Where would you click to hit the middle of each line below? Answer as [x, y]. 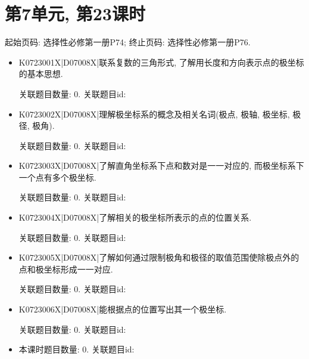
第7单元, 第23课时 [75, 13]
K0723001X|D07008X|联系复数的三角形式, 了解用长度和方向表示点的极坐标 [161, 62]
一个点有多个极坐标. [57, 177]
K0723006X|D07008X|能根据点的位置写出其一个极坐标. [123, 309]
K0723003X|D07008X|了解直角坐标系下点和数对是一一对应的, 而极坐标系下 [161, 165]
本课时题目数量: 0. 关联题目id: [77, 349]
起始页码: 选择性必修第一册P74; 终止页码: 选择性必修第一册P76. [128, 42]
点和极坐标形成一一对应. [66, 269]
